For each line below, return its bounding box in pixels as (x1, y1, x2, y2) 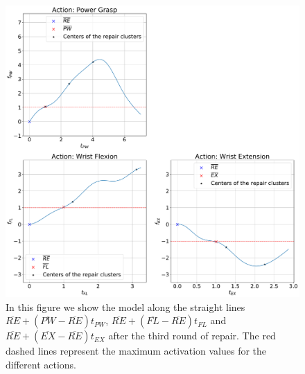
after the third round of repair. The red (108, 328, 276, 343)
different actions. (6, 357, 77, 371)
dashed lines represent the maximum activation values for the (6, 344, 267, 358)
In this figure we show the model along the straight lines (6, 299, 245, 314)
